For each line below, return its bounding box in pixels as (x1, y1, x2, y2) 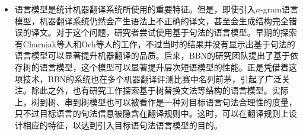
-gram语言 (260, 3, 299, 15)
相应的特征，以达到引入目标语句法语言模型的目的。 (23, 118, 222, 131)
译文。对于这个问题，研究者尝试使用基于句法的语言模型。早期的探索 (31, 26, 297, 38)
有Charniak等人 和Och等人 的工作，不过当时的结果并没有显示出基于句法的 (14, 37, 295, 50)
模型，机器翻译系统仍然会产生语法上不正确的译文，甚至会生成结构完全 (14, 14, 289, 27)
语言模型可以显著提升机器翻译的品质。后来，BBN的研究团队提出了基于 (14, 49, 291, 62)
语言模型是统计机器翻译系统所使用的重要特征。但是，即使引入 (14, 3, 256, 15)
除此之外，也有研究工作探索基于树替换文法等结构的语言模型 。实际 (31, 84, 289, 97)
